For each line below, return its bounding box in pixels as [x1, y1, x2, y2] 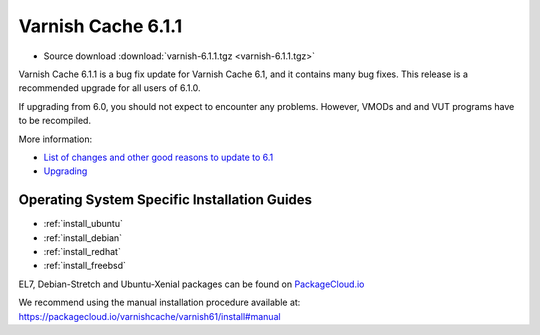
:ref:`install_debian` [43, 231, 123, 244]
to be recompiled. [18, 115, 92, 127]
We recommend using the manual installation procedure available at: [18, 296, 301, 309]
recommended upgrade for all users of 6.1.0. [18, 82, 201, 94]
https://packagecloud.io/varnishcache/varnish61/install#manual [18, 310, 281, 322]
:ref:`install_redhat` [43, 245, 122, 257]
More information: [18, 133, 93, 145]
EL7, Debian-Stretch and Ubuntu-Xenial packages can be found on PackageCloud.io [18, 278, 365, 290]
